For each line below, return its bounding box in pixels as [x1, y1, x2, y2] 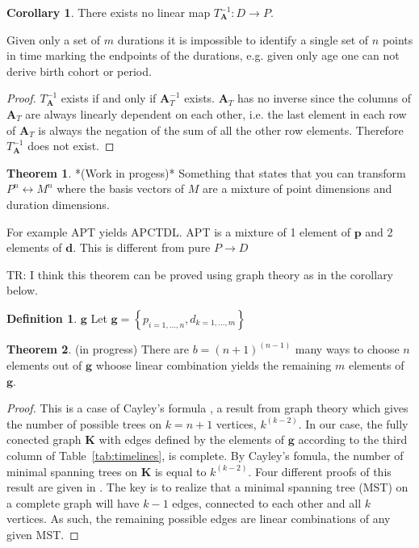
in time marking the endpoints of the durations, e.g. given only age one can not [6, 47, 400, 64]
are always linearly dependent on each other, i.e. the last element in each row [25, 105, 407, 122]
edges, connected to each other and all [172, 494, 362, 511]
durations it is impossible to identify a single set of [117, 31, 369, 48]
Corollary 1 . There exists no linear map [6, 4, 211, 20]
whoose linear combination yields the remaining [95, 356, 332, 373]
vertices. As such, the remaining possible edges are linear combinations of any [6, 510, 391, 527]
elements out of [6, 356, 82, 373]
